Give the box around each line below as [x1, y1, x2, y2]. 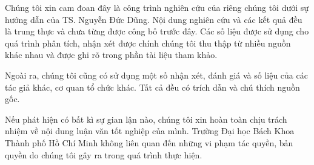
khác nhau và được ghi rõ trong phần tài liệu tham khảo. [5, 48, 218, 61]
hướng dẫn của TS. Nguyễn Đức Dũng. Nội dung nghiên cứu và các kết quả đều [5, 13, 302, 25]
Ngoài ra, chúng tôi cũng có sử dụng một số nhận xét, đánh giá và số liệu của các [5, 68, 308, 81]
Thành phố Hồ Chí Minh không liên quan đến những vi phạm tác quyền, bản [5, 136, 293, 149]
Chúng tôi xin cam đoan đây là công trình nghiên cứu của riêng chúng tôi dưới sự [5, 1, 309, 13]
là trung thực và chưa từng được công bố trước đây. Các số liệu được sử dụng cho [5, 25, 309, 37]
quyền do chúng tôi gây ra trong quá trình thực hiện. [5, 148, 202, 161]
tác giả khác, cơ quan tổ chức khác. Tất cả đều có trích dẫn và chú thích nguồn [5, 80, 300, 93]
